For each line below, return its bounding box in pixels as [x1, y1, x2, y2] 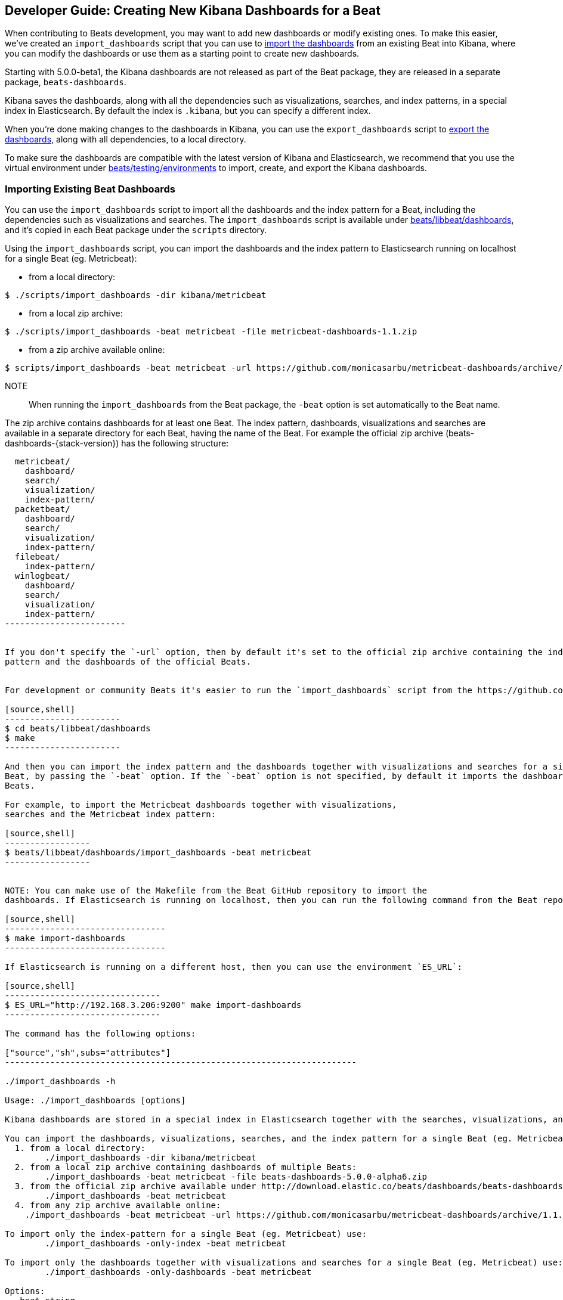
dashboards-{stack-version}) [5, 438, 119, 449]
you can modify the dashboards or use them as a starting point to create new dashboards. [5, 48, 360, 59]
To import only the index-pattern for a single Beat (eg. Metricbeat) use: [5, 1229, 367, 1239]
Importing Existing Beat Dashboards [5, 182, 176, 195]
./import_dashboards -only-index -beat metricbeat [45, 1239, 287, 1249]
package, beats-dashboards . [5, 77, 126, 88]
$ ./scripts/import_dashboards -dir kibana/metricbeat [5, 290, 267, 300]
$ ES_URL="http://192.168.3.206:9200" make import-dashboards [5, 1000, 302, 1010]
